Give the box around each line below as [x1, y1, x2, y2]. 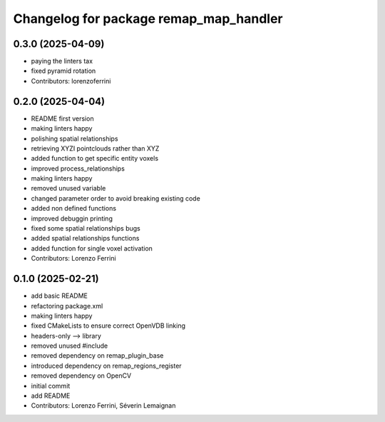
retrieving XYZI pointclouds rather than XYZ [31, 144, 160, 153]
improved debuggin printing [31, 214, 113, 223]
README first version [31, 114, 94, 123]
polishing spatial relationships [31, 134, 118, 143]
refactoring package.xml [31, 301, 103, 310]
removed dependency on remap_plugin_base [31, 351, 164, 360]
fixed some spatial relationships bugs [31, 224, 140, 233]
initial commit [31, 381, 71, 390]
